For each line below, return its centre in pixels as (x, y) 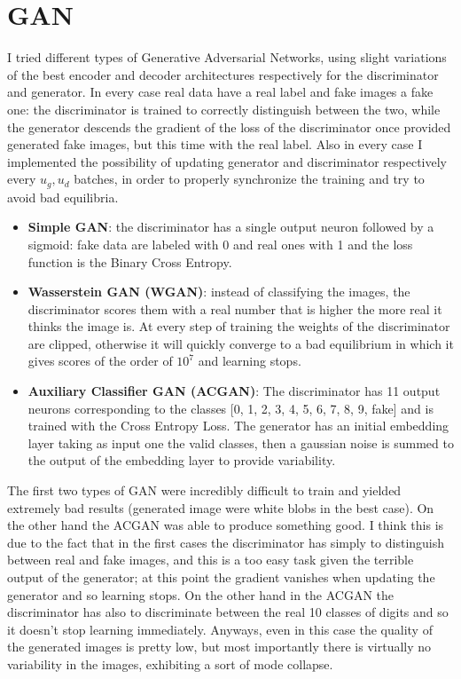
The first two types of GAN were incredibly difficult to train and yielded (204, 490)
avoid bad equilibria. (63, 197)
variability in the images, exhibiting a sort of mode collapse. (170, 663)
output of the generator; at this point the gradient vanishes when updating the (221, 577)
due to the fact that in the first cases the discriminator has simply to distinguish (226, 542)
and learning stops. (250, 361)
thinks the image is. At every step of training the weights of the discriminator (239, 326)
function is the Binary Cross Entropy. (130, 261)
